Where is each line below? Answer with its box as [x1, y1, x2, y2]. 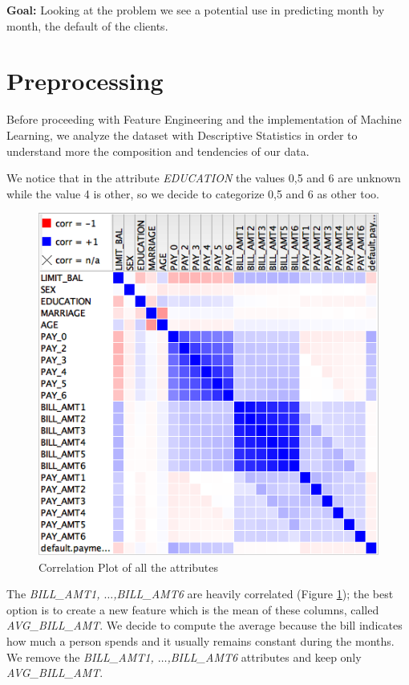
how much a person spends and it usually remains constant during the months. [6, 632, 395, 649]
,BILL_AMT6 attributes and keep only [167, 648, 362, 665]
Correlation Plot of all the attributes [38, 558, 219, 575]
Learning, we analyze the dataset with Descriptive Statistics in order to [6, 126, 358, 143]
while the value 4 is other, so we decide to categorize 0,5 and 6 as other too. [6, 185, 379, 202]
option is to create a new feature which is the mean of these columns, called [6, 601, 379, 618]
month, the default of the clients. [6, 17, 168, 34]
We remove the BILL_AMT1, [6, 648, 154, 665]
